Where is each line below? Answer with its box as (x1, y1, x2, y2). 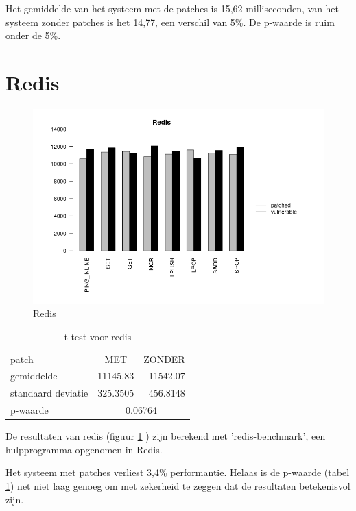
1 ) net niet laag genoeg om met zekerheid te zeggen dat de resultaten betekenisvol (5, 479, 351, 493)
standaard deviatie (10, 386, 88, 400)
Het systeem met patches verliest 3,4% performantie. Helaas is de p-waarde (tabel (5, 465, 350, 479)
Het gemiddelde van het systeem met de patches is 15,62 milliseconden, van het (5, 1, 340, 15)
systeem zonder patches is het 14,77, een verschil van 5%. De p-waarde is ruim (5, 14, 335, 29)
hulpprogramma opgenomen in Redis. (5, 442, 163, 456)
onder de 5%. (5, 28, 61, 42)
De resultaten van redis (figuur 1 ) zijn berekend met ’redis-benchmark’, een (5, 429, 326, 443)
